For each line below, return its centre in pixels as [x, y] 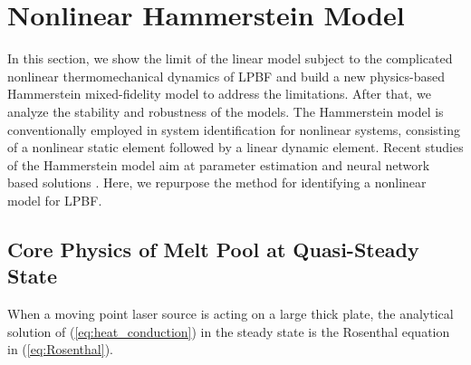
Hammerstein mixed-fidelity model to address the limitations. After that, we [219, 94]
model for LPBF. [55, 200]
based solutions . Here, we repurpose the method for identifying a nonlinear [217, 182]
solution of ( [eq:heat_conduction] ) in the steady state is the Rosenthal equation [229, 331]
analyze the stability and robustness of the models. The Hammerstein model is [226, 111]
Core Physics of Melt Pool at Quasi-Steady [213, 249]
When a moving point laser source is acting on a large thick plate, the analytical [231, 314]
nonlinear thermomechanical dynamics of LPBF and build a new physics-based [226, 76]
